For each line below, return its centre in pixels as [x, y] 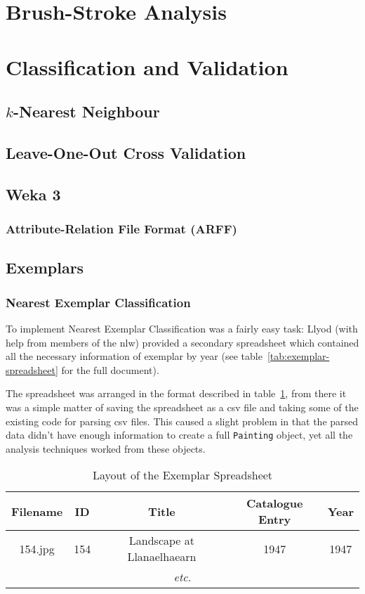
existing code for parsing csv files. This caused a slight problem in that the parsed [182, 421]
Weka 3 [33, 194]
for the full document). [110, 369]
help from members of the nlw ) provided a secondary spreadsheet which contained [182, 342]
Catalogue [274, 503]
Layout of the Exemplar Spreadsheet [182, 475]
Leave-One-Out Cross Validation [126, 152]
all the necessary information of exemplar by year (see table [134, 356]
